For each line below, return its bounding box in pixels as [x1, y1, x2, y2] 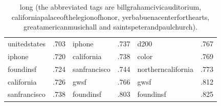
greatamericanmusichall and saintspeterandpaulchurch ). [23, 21, 197, 32]
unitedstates [8, 38, 46, 49]
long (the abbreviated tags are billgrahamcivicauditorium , [19, 2, 202, 12]
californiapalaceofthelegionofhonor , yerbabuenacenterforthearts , [11, 11, 210, 22]
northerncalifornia [137, 63, 194, 74]
